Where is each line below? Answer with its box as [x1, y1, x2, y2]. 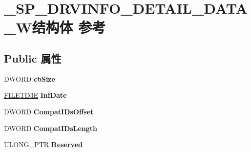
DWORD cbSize [4, 73, 55, 84]
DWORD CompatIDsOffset [4, 106, 94, 116]
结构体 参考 [32, 17, 106, 37]
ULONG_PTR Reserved [4, 139, 83, 150]
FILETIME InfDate [4, 90, 67, 100]
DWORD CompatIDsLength [4, 123, 98, 133]
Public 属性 [4, 50, 62, 65]
